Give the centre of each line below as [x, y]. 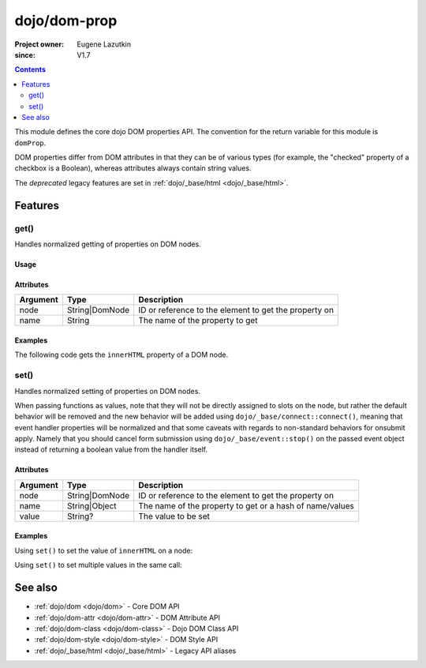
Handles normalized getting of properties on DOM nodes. [108, 244]
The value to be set [174, 516]
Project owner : [39, 44]
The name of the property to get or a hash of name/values [246, 505]
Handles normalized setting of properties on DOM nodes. [108, 391]
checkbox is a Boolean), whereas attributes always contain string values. [133, 168]
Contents [30, 69]
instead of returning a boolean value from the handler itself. [111, 449]
